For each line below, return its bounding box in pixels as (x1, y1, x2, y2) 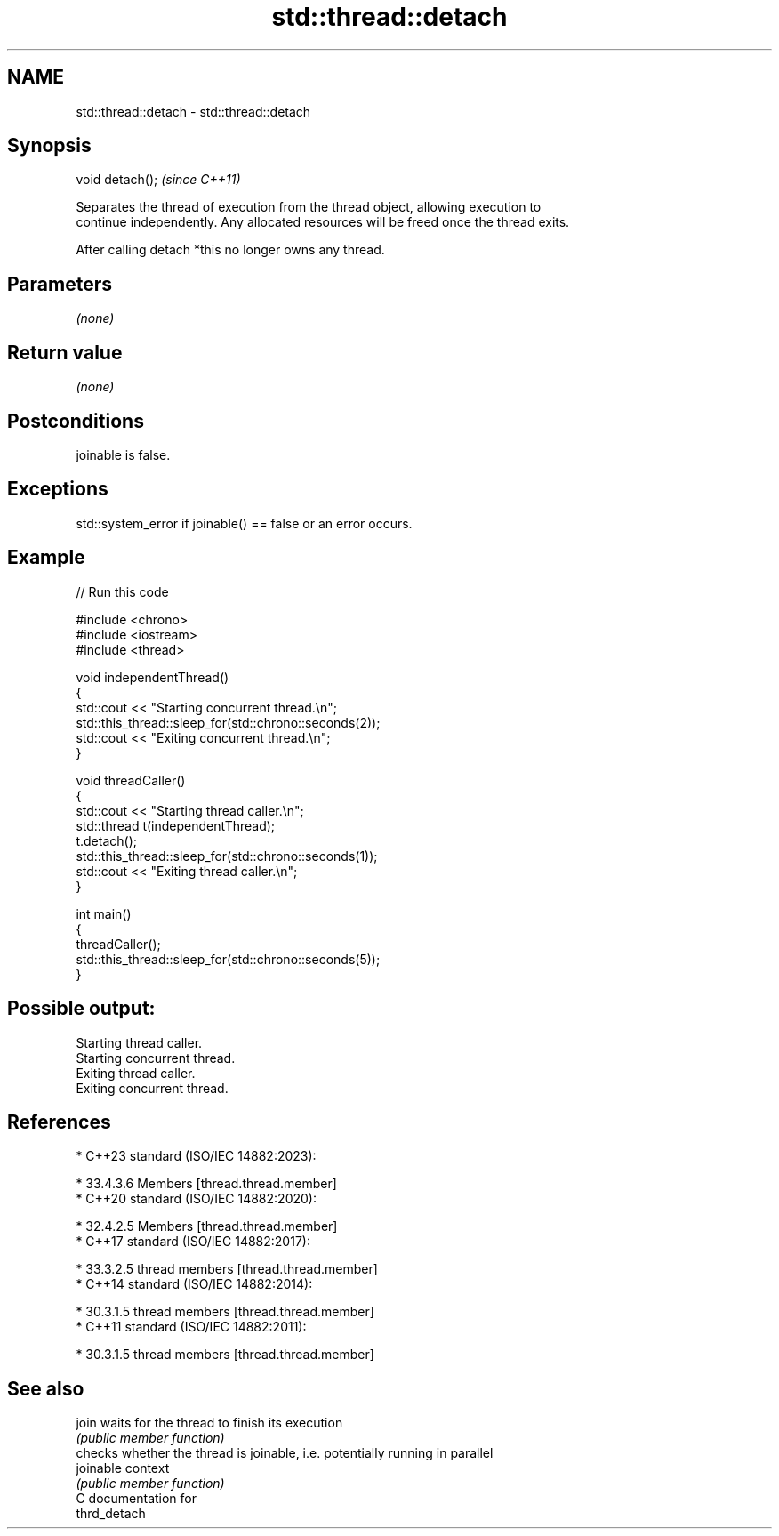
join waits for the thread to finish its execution (76, 1415, 343, 1431)
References (7, 1110, 111, 1133)
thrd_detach (76, 1506, 146, 1522)
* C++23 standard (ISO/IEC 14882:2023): (76, 1148, 317, 1164)
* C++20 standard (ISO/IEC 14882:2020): (76, 1191, 317, 1207)
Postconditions (7, 409, 144, 432)
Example (7, 546, 85, 569)
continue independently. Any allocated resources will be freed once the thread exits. (76, 214, 570, 230)
